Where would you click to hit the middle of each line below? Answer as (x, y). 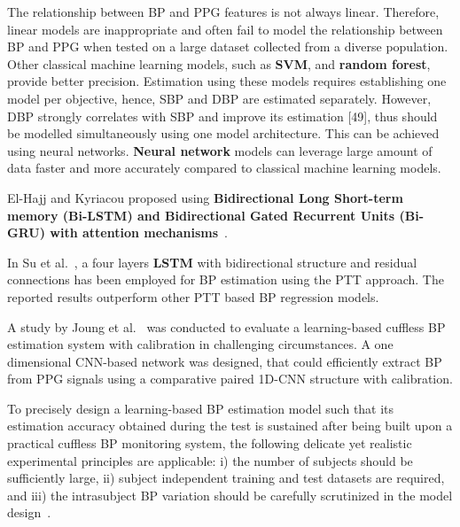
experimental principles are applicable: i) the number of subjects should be (210, 460)
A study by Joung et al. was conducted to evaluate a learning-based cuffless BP (226, 326)
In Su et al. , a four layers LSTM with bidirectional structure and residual (212, 262)
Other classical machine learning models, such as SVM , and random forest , (219, 63)
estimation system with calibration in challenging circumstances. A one (200, 344)
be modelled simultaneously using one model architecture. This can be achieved (223, 133)
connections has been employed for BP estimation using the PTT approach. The (226, 279)
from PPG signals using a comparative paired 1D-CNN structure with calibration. (230, 379)
